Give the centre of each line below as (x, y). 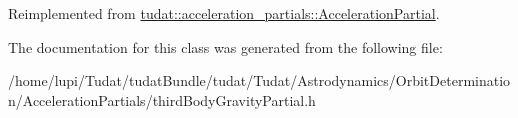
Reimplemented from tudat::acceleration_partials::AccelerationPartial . (224, 13)
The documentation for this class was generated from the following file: (225, 46)
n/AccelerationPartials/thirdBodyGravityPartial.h (162, 99)
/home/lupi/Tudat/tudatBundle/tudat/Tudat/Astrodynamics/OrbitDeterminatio (259, 80)
